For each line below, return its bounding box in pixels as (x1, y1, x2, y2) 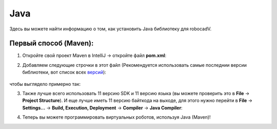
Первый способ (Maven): (9, 39, 94, 48)
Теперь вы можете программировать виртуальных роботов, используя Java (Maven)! (22, 114, 211, 120)
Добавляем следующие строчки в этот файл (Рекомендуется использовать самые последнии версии (22, 62, 247, 68)
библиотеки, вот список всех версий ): (22, 69, 106, 76)
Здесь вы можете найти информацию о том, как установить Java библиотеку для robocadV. (9, 26, 212, 32)
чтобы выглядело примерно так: (9, 81, 81, 87)
